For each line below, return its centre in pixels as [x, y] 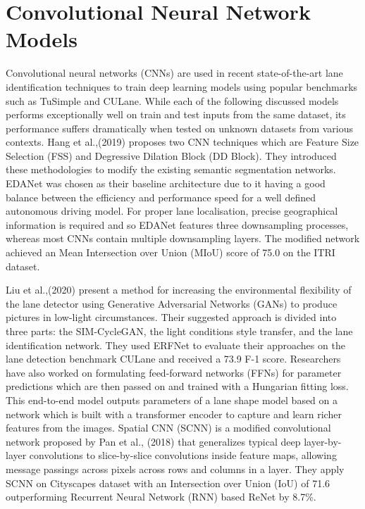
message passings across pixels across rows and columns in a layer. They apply [175, 469]
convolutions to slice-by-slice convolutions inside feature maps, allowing [183, 455]
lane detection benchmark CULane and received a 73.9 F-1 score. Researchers [173, 359]
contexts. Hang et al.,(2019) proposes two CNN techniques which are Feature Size [182, 142]
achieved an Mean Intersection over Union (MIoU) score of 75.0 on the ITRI [171, 252]
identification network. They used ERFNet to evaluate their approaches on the [175, 345]
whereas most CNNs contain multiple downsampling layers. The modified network [183, 238]
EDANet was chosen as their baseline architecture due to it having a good [166, 183]
